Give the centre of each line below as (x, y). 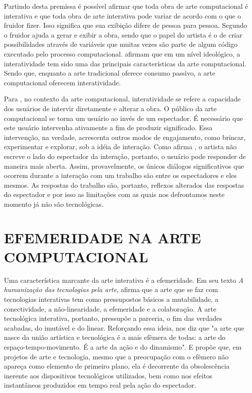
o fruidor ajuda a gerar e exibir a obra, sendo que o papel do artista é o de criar (123, 34)
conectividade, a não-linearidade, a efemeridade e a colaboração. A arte (110, 308)
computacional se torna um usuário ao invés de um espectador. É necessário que (124, 118)
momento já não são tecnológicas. (54, 204)
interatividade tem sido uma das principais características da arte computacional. (125, 63)
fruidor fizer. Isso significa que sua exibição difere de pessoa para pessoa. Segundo (126, 25)
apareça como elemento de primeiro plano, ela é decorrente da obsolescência (117, 366)
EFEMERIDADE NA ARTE (103, 237)
